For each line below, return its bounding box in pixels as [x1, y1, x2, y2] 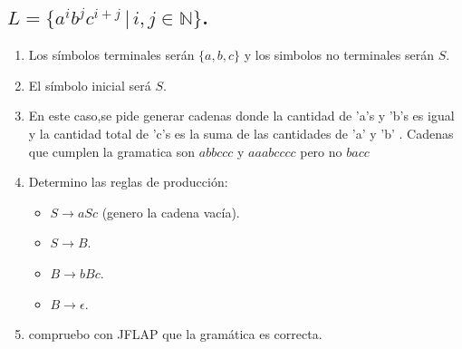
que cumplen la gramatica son [28, 141, 196, 160]
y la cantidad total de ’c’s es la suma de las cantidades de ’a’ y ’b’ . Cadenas [28, 123, 454, 142]
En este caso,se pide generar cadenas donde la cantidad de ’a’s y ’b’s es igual [28, 106, 455, 125]
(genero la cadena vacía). [101, 202, 240, 221]
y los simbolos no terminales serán [244, 45, 434, 64]
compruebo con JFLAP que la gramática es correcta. [28, 325, 322, 344]
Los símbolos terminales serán [28, 45, 195, 64]
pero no [300, 141, 342, 160]
